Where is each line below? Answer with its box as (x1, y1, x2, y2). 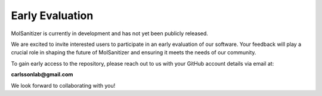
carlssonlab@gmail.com (11, 71, 73, 78)
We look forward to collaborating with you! (11, 82, 116, 89)
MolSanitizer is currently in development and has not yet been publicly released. (11, 30, 209, 37)
